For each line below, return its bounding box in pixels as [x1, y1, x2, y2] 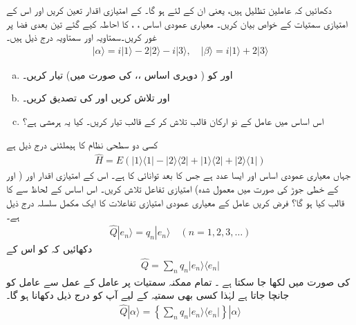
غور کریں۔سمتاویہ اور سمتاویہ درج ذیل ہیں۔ [6, 30, 157, 44]
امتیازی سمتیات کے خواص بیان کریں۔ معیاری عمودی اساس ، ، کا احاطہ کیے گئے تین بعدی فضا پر [6, 16, 348, 30]
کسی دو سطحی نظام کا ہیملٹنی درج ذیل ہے [6, 137, 158, 151]
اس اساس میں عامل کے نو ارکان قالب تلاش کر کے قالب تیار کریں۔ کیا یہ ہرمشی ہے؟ [22, 114, 324, 128]
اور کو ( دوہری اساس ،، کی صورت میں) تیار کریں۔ [22, 67, 233, 81]
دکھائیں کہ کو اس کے [6, 242, 93, 256]
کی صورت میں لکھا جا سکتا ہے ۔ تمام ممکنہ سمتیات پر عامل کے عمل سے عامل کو [6, 274, 350, 288]
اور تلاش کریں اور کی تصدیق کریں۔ [22, 90, 170, 105]
